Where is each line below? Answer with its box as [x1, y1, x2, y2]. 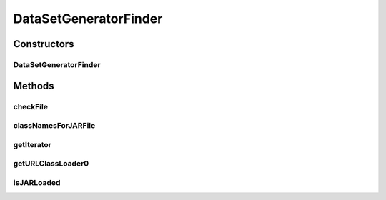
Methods [13, 79, 54, 92]
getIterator [13, 139, 51, 149]
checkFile [13, 101, 48, 111]
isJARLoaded [13, 177, 61, 187]
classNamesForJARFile [13, 121, 96, 131]
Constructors [13, 38, 74, 50]
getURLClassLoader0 [13, 159, 89, 169]
